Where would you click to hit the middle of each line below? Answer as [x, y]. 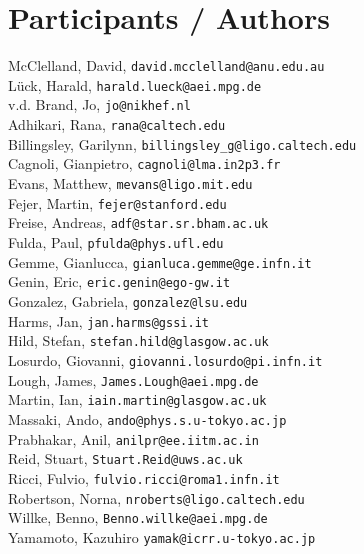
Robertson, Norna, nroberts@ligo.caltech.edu [156, 497]
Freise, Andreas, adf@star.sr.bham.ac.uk [138, 222]
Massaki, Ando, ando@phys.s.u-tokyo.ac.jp [147, 418]
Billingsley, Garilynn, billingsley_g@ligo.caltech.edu [182, 143]
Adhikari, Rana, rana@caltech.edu [117, 124]
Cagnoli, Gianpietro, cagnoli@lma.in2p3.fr [144, 163]
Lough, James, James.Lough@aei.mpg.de [133, 379]
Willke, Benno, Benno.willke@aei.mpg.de [138, 517]
